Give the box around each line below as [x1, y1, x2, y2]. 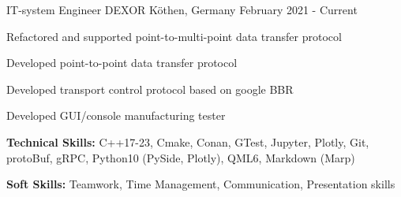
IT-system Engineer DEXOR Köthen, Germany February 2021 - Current [6, 2, 358, 17]
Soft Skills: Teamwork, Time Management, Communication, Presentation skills [6, 176, 395, 192]
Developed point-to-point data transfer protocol [6, 54, 238, 71]
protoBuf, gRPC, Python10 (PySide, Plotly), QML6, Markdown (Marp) [6, 149, 355, 165]
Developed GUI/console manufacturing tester [6, 107, 226, 124]
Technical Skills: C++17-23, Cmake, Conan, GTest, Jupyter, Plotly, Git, [6, 133, 369, 150]
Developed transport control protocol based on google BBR [6, 80, 294, 97]
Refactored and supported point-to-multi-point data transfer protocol [6, 28, 342, 44]
